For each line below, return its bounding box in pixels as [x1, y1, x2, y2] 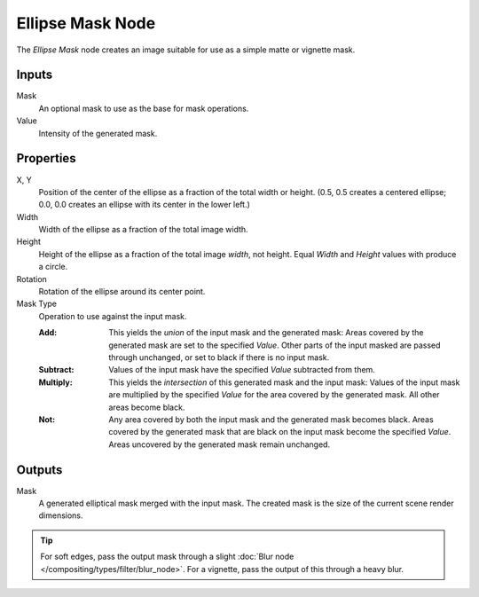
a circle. [38, 262, 68, 272]
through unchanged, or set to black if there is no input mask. [108, 352, 330, 363]
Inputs [16, 67, 53, 82]
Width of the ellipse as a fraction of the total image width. [38, 224, 248, 235]
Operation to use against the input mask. [38, 310, 187, 321]
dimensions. [38, 510, 83, 521]
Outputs [16, 462, 63, 477]
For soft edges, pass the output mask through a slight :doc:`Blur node [40, 551, 294, 562]
